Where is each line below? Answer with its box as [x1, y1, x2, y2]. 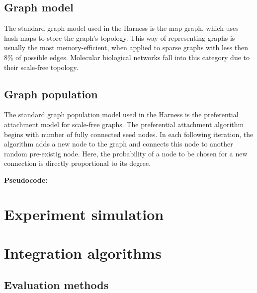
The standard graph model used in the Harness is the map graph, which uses [4, 23, 239, 33]
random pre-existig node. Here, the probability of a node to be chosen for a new [4, 148, 248, 158]
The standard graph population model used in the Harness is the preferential [4, 109, 239, 120]
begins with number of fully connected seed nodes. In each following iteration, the [4, 129, 254, 139]
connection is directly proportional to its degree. [4, 158, 151, 168]
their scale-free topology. [4, 62, 79, 72]
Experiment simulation [4, 204, 164, 224]
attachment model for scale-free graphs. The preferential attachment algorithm [4, 119, 244, 129]
